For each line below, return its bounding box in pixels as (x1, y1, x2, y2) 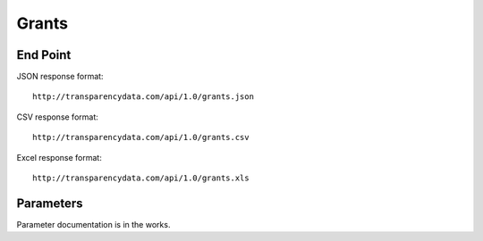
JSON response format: (16, 71, 104, 82)
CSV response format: (16, 112, 98, 122)
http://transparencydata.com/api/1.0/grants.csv (32, 132, 250, 143)
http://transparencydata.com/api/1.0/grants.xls (32, 173, 250, 183)
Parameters (16, 195, 83, 211)
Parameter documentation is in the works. (16, 219, 171, 229)
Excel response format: (16, 152, 102, 162)
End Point (16, 47, 72, 62)
